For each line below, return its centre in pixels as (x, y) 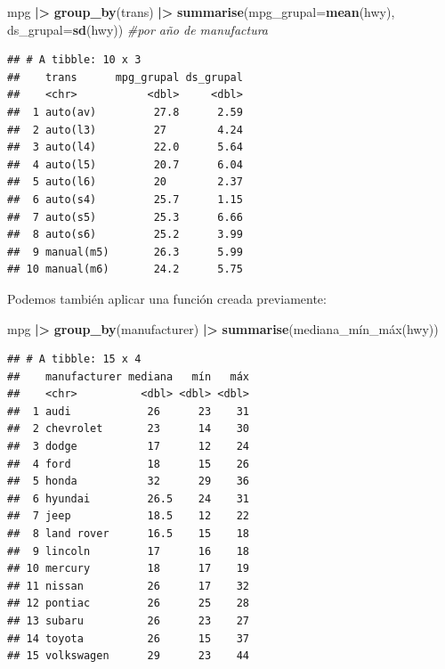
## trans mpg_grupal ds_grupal (125, 77)
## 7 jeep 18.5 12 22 (129, 516)
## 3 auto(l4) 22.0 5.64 (125, 147)
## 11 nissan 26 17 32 (129, 586)
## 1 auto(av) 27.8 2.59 (125, 112)
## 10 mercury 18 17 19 (129, 569)
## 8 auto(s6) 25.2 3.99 (125, 235)
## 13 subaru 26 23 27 (129, 621)
